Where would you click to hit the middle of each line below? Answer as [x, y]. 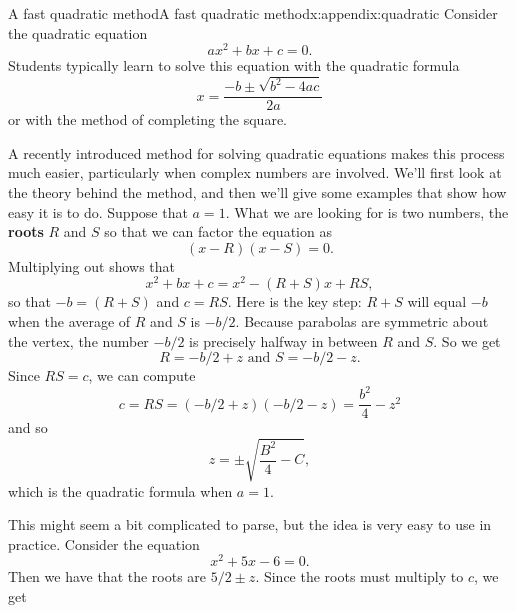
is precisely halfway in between [283, 340]
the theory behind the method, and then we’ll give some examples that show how [257, 191]
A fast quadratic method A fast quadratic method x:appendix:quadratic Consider [253, 13]
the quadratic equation [78, 32]
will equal [437, 301]
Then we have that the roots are [107, 576]
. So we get [467, 340]
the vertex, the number [78, 340]
